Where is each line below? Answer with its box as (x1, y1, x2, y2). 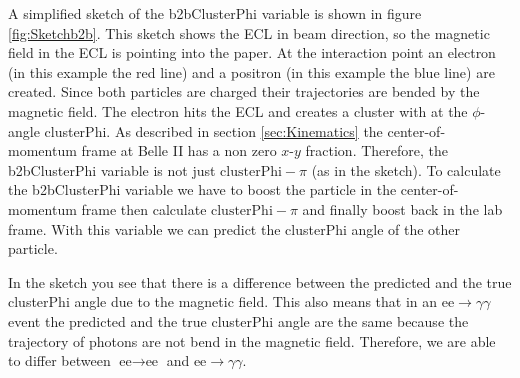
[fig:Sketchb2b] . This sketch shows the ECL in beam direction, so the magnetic (8, 22, 490, 43)
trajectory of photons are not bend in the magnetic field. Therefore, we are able (8, 330, 496, 351)
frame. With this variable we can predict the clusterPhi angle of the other (8, 218, 461, 239)
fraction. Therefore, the (305, 140, 448, 161)
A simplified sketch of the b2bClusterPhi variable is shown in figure (8, 3, 422, 23)
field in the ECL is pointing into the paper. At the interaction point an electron (8, 42, 496, 63)
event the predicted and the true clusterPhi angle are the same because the (8, 310, 469, 331)
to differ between (8, 350, 111, 371)
